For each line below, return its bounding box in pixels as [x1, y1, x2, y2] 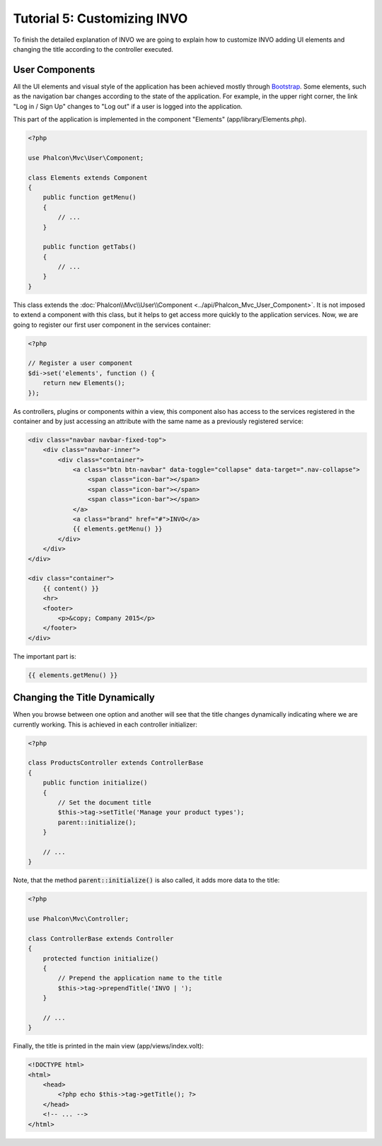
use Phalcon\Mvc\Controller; [28, 915, 129, 923]
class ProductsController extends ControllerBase [28, 759, 204, 767]
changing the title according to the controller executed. [13, 45, 173, 53]
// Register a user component [28, 359, 133, 367]
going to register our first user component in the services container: [13, 320, 212, 329]
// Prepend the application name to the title [57, 974, 222, 983]
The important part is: [13, 652, 77, 661]
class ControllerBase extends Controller [28, 934, 174, 942]
